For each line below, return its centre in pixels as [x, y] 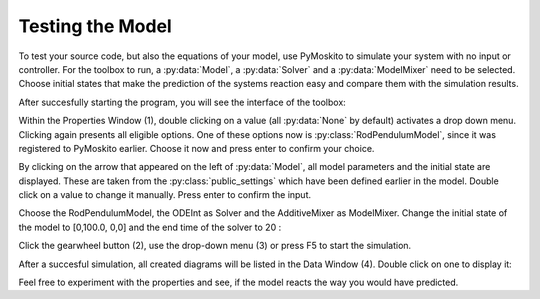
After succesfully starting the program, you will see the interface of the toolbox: [182, 102]
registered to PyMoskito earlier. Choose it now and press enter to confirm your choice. [196, 148]
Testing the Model [95, 26]
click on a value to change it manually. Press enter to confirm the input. [165, 195]
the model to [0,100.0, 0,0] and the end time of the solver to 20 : [150, 227]
